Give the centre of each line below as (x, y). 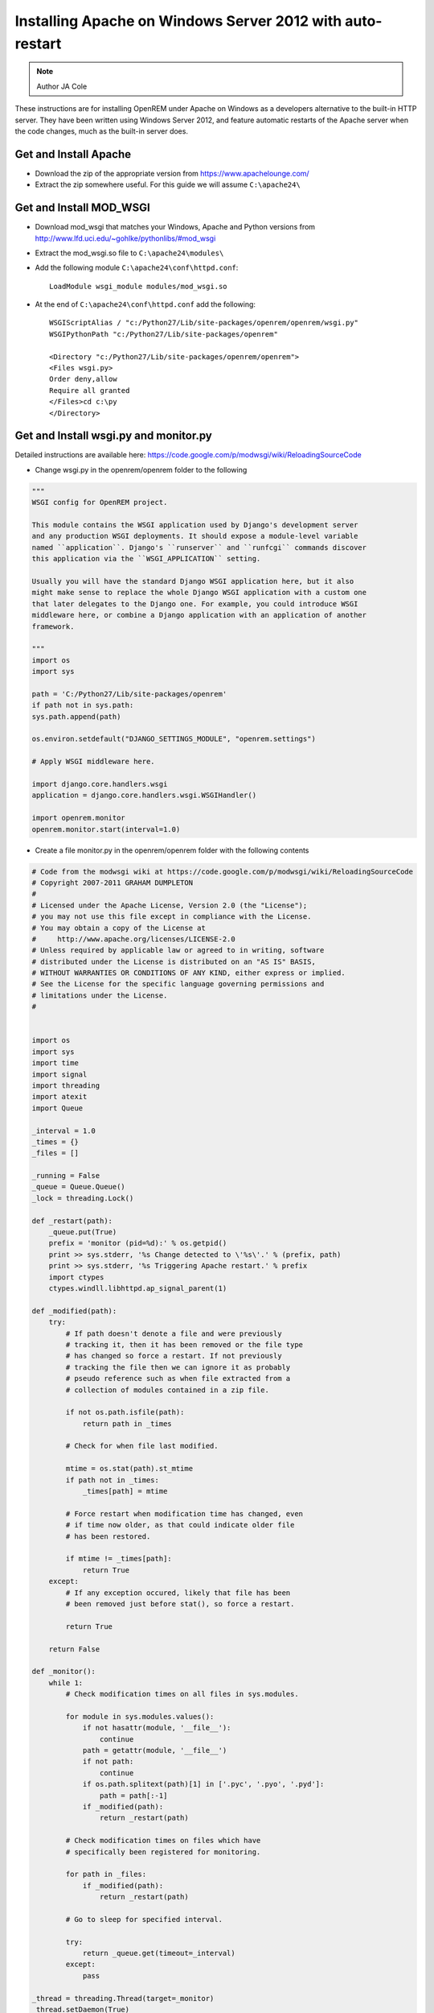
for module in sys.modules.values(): (140, 1716)
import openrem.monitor (79, 818)
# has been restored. (108, 1536)
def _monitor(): (64, 1672)
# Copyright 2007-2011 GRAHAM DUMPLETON (112, 882)
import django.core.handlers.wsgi (100, 784)
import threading (66, 1085)
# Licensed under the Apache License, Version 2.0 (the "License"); (170, 905)
